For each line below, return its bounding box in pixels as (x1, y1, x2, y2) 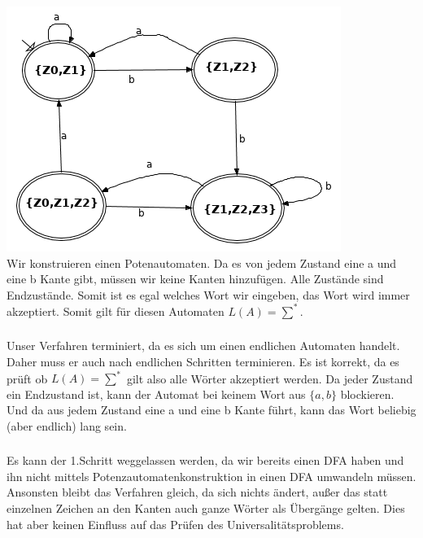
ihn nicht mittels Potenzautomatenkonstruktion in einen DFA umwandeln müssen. (7, 467, 416, 484)
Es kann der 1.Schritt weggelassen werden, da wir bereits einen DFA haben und (7, 452, 404, 469)
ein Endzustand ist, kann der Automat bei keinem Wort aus (7, 385, 306, 402)
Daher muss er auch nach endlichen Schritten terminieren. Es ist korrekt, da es (7, 352, 399, 370)
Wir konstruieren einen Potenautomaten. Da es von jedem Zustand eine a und (7, 254, 397, 271)
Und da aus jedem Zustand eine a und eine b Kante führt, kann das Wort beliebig (7, 401, 416, 418)
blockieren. (340, 385, 395, 402)
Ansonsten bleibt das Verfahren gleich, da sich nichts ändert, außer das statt (7, 483, 388, 501)
